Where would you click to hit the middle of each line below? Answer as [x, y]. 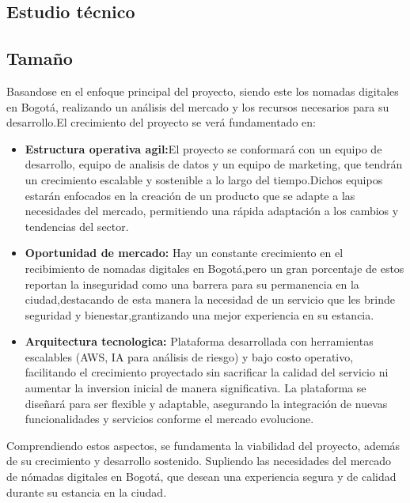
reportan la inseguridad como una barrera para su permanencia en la [192, 284]
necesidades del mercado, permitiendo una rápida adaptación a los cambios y [212, 211]
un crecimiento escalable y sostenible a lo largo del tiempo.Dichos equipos [204, 179]
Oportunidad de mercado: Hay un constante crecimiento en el [184, 253]
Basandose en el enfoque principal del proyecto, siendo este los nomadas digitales [203, 91]
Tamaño [40, 58]
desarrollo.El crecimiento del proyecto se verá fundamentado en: [161, 122]
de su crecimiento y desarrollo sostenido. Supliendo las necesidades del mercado [199, 461]
